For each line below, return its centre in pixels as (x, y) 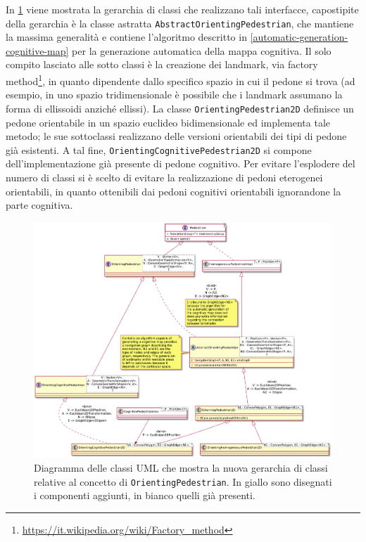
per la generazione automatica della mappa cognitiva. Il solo (202, 50)
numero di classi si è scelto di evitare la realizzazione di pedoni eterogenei (164, 177)
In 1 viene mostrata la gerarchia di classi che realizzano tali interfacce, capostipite (182, 9)
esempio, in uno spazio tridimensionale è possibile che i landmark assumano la (174, 95)
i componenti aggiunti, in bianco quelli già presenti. (145, 495)
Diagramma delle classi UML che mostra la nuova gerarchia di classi (181, 468)
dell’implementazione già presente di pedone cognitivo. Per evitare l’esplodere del (181, 163)
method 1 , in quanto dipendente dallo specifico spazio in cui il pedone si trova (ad (181, 80)
